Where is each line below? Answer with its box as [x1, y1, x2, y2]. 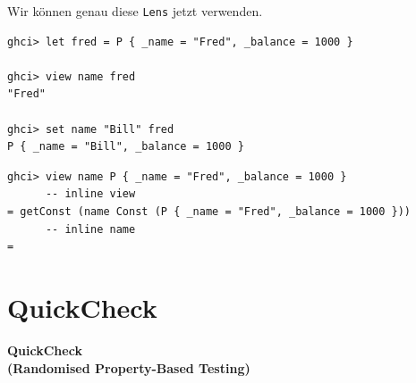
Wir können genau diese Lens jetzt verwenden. [7, 2, 263, 20]
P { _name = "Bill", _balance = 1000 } [7, 140, 244, 154]
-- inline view [45, 187, 136, 201]
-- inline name [45, 222, 136, 236]
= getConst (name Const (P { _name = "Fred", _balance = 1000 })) [7, 205, 412, 218]
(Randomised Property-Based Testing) [7, 358, 250, 377]
